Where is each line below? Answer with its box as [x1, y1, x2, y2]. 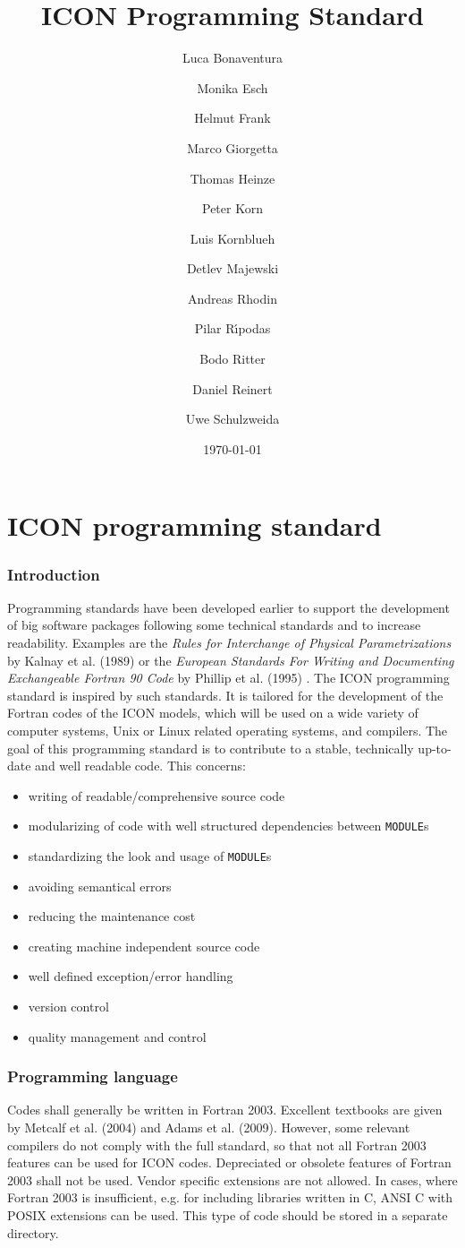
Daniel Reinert [192, 379, 273, 398]
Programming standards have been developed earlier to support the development [7, 598, 450, 616]
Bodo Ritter [199, 349, 266, 368]
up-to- [418, 738, 452, 757]
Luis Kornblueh [190, 228, 275, 247]
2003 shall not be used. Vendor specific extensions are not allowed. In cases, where [7, 1170, 458, 1189]
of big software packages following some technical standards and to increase [7, 615, 421, 634]
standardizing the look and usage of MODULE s [28, 847, 272, 865]
